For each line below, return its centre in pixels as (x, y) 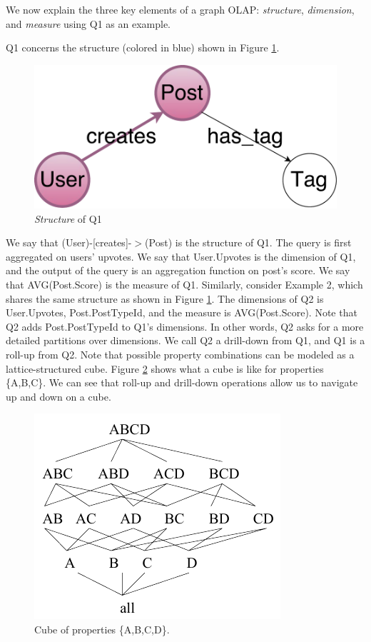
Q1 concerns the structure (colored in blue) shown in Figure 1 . (143, 47)
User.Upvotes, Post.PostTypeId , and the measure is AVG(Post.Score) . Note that (182, 312)
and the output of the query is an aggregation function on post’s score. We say (178, 270)
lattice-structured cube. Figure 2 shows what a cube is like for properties (165, 368)
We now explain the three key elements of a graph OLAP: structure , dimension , (180, 9)
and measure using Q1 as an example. (88, 23)
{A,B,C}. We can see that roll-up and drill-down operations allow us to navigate (182, 382)
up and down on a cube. (59, 396)
